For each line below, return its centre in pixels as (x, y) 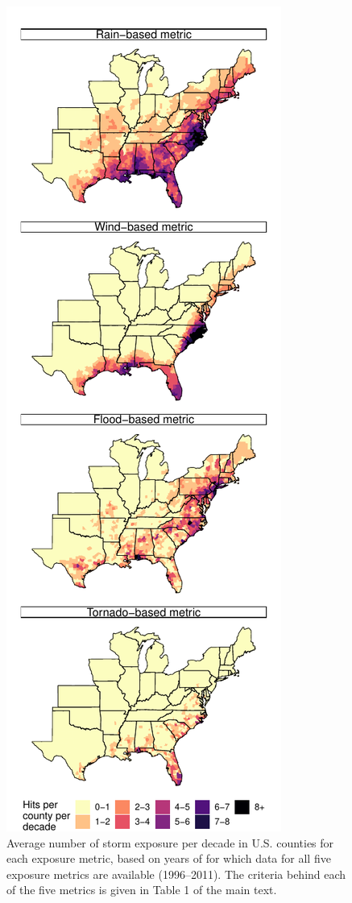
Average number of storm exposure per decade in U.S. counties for (170, 842)
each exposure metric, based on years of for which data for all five (169, 858)
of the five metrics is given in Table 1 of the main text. (142, 890)
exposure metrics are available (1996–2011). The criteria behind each (176, 874)
